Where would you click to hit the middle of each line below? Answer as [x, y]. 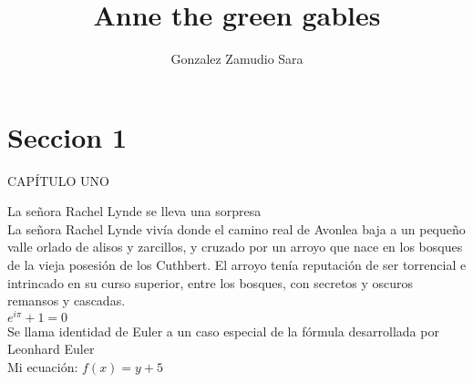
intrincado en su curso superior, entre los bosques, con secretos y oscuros [211, 282]
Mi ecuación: [43, 367]
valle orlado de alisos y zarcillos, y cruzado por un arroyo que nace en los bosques [235, 247]
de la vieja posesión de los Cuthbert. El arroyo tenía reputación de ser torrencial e [237, 265]
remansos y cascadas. [67, 300]
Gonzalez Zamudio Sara [237, 59]
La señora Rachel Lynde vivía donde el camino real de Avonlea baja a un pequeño [236, 228]
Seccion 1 [67, 136]
